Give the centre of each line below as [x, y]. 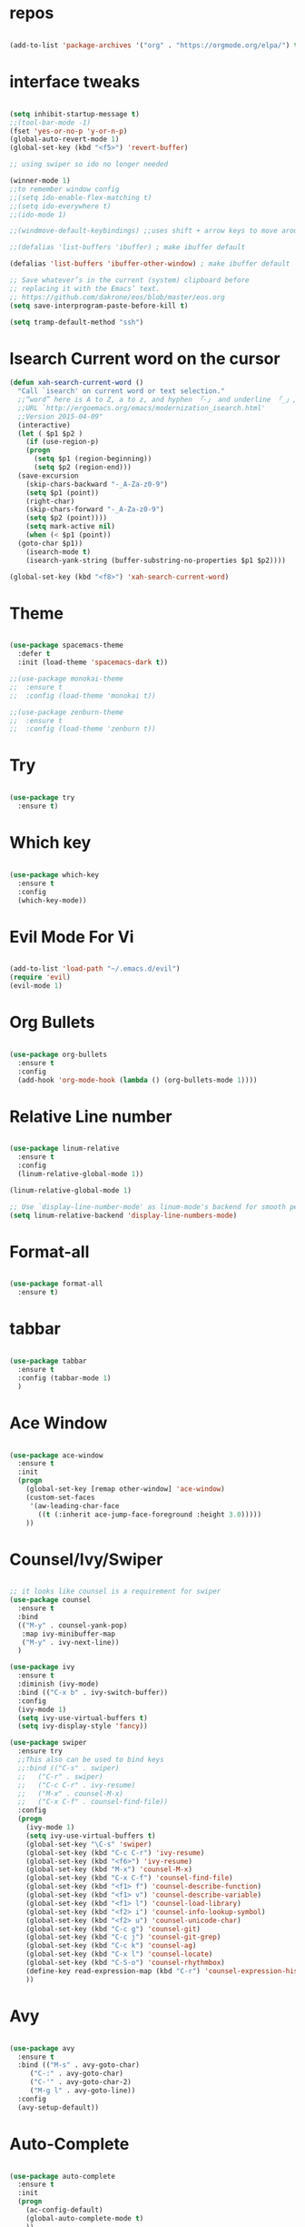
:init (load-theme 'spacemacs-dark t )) [93, 662]
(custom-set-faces [60, 1497]
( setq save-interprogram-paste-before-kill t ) [99, 306]
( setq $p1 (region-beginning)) [93, 459]
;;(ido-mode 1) [38, 215]
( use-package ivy [42, 1668]
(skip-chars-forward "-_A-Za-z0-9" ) [95, 509]
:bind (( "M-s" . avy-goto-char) [79, 2065]
